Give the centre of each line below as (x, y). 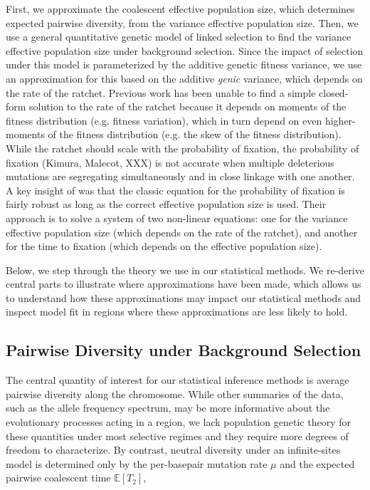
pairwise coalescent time (58, 478)
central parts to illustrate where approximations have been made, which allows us (184, 284)
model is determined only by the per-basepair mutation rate (137, 463)
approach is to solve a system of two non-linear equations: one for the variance (177, 218)
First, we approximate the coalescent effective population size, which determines (180, 9)
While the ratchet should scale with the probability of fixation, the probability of (183, 148)
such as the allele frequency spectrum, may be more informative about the (168, 408)
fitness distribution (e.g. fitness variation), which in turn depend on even (164, 120)
